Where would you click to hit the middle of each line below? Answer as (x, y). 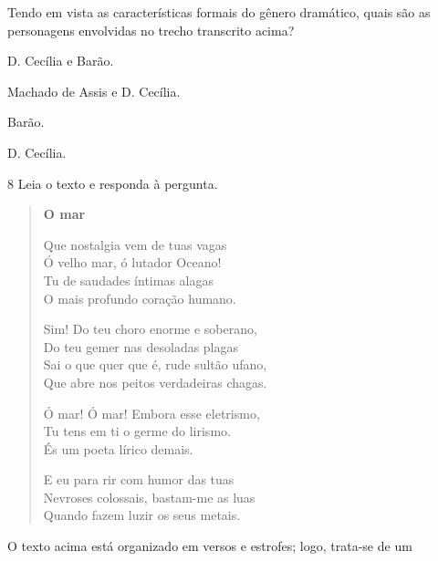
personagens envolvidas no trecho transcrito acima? (151, 30)
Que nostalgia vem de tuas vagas (135, 244)
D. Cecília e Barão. (61, 61)
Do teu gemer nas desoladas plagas (141, 346)
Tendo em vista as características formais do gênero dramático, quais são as (219, 12)
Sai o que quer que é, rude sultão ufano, (155, 364)
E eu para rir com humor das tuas (139, 479)
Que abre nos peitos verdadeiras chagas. (155, 382)
